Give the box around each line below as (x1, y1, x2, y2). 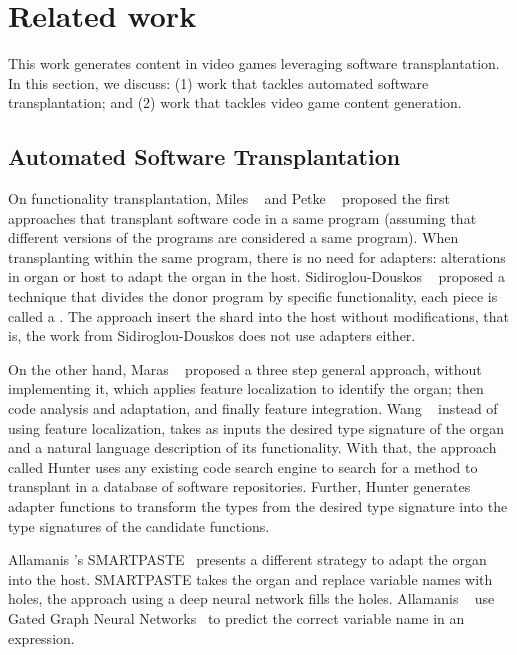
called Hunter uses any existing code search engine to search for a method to (8, 456, 478, 477)
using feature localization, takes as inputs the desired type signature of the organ (8, 417, 505, 438)
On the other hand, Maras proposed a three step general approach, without (8, 358, 482, 379)
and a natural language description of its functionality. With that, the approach (8, 437, 497, 458)
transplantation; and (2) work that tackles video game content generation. (8, 92, 462, 113)
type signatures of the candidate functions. (8, 515, 270, 536)
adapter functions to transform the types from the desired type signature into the (8, 496, 508, 517)
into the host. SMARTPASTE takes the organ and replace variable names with (8, 568, 493, 589)
